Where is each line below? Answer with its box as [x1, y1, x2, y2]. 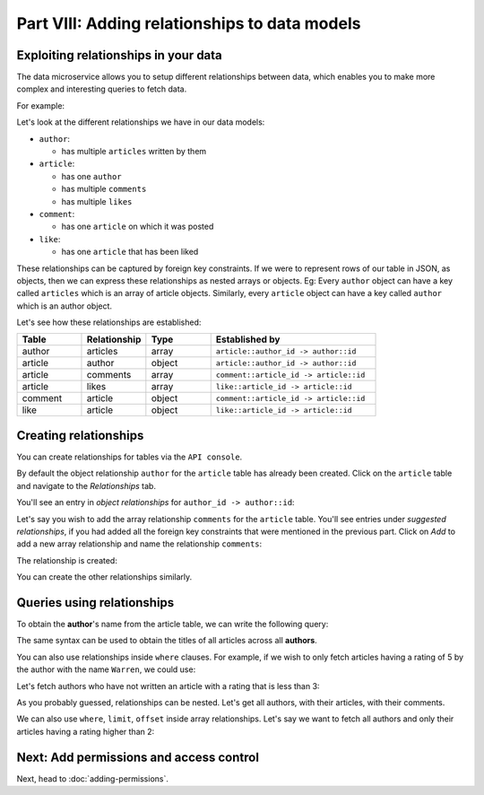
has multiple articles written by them [61, 146, 207, 157]
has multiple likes [61, 196, 133, 206]
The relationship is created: [16, 555, 118, 565]
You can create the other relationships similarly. [16, 572, 193, 582]
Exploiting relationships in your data [16, 48, 223, 63]
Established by [215, 333, 281, 345]
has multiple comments [61, 184, 147, 195]
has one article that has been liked [61, 247, 199, 258]
